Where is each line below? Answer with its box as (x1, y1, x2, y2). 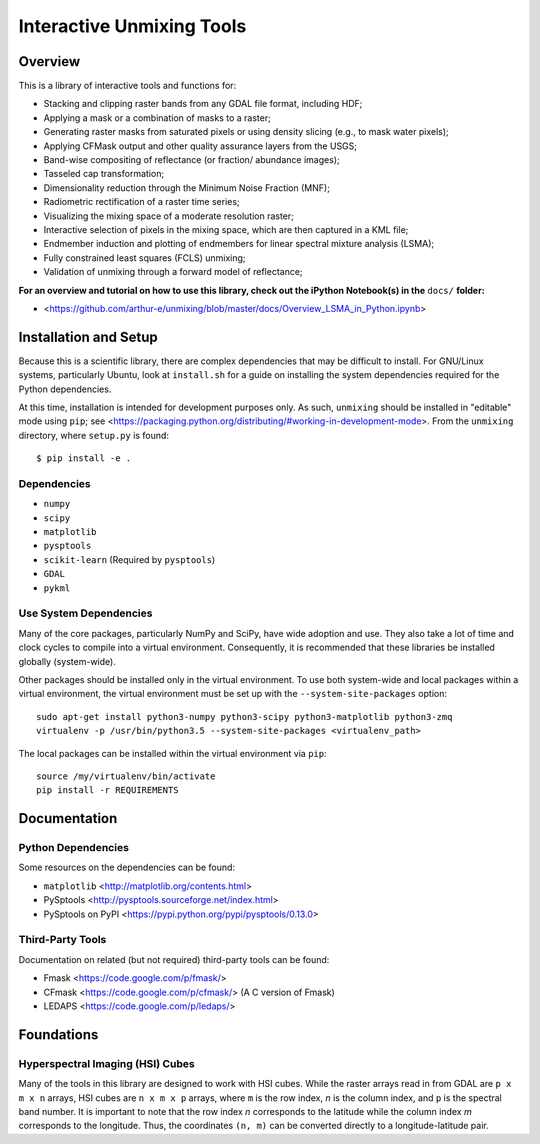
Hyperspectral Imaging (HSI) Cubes (18, 1056, 195, 1070)
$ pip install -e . (36, 453, 132, 464)
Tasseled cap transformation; (43, 168, 165, 180)
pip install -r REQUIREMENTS (36, 785, 179, 796)
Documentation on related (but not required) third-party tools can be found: (18, 953, 330, 965)
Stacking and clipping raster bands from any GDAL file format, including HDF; (43, 98, 363, 110)
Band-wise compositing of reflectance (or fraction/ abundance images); (43, 154, 340, 166)
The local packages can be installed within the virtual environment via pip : (18, 747, 327, 759)
